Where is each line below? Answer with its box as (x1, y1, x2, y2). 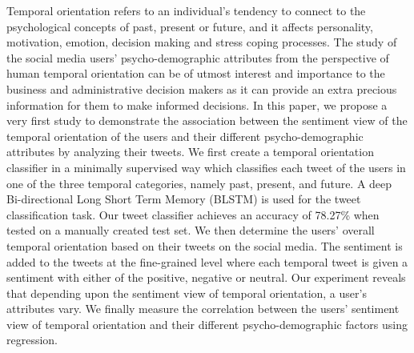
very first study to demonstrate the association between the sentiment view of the (6, 112, 408, 129)
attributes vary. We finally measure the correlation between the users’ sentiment (6, 300, 400, 317)
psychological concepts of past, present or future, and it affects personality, (6, 18, 373, 34)
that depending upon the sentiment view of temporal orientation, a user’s (6, 284, 367, 301)
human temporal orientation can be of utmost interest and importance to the (6, 65, 385, 82)
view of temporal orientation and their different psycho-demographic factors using (6, 315, 408, 332)
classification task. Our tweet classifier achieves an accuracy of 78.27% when (6, 206, 380, 223)
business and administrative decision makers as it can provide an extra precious (6, 80, 397, 97)
